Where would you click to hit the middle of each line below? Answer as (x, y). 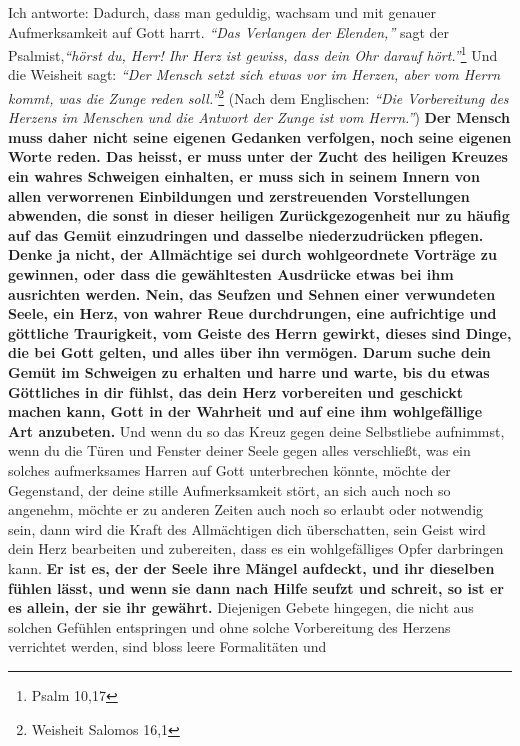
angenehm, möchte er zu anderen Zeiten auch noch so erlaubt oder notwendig (246, 509)
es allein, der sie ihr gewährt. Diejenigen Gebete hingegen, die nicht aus (241, 607)
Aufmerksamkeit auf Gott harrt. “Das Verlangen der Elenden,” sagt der (229, 31)
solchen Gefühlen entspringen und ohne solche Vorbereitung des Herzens (229, 626)
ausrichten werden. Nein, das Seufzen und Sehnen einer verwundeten (252, 293)
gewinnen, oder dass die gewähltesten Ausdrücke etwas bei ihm (231, 274)
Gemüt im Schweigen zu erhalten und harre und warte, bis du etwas (249, 372)
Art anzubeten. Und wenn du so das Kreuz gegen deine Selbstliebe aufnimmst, (256, 430)
